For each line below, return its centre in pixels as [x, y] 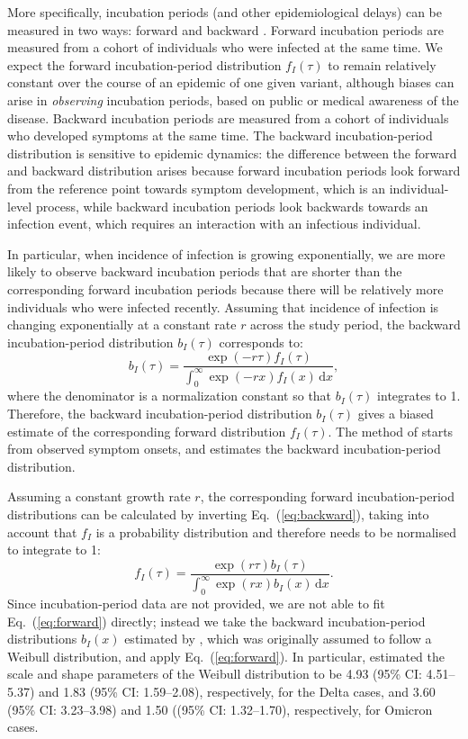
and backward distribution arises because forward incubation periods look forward [234, 171]
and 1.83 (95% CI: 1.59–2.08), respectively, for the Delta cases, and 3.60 [237, 691]
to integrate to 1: [54, 550]
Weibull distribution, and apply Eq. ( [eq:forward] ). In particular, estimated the [226, 656]
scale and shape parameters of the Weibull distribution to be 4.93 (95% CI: [215, 674]
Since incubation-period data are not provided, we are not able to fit [196, 604]
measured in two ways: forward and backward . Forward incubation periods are [225, 29]
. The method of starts [391, 431]
